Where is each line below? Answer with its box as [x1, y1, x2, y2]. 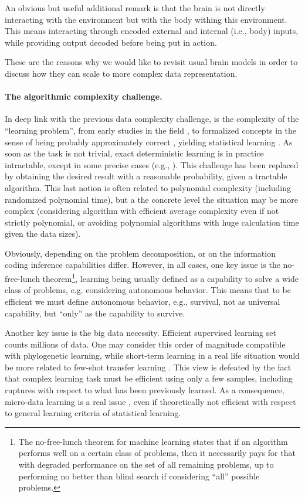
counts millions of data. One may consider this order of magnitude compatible [5, 338, 286, 350]
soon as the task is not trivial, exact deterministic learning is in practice [5, 147, 264, 159]
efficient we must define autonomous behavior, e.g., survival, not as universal [5, 295, 280, 307]
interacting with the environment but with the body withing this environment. [5, 13, 287, 25]
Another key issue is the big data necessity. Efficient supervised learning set [5, 326, 276, 339]
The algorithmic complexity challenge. [5, 90, 162, 103]
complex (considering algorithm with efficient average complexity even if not [5, 205, 279, 217]
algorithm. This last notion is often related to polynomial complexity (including [5, 181, 292, 193]
